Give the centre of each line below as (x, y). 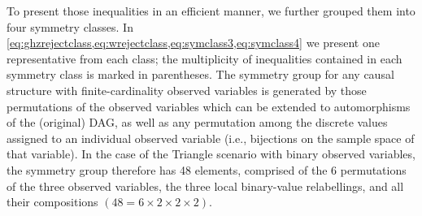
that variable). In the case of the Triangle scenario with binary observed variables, (211, 154)
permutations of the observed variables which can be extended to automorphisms (209, 106)
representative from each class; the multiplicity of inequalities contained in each (204, 58)
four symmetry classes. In (70, 26)
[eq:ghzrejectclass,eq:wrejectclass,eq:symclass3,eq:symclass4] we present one (193, 43)
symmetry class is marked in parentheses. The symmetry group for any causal (200, 74)
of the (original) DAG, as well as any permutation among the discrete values (197, 122)
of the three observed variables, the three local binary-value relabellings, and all (205, 186)
